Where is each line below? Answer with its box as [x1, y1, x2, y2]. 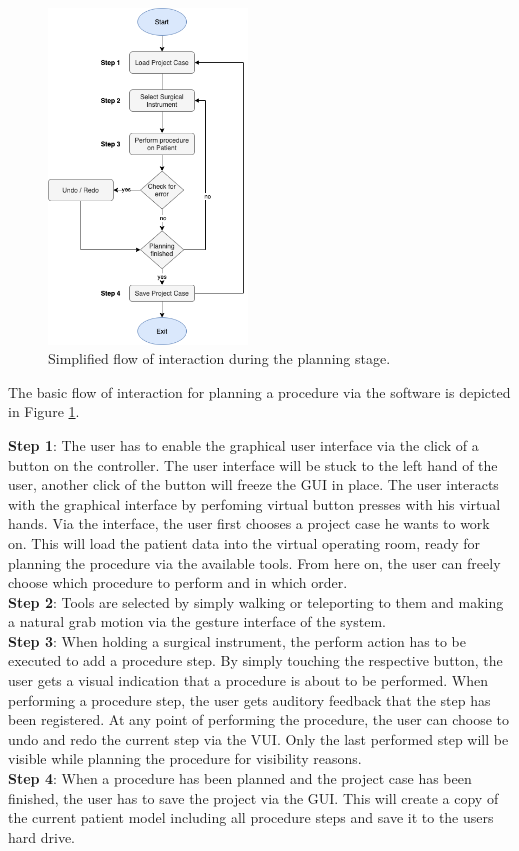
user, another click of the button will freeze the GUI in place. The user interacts [8, 474, 499, 495]
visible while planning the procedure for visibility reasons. [8, 748, 362, 769]
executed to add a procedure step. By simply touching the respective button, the [8, 650, 503, 671]
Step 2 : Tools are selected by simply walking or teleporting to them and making [8, 591, 504, 612]
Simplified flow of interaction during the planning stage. [48, 348, 391, 369]
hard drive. [8, 826, 75, 847]
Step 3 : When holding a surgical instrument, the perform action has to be [8, 630, 466, 651]
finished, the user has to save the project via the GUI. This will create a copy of [8, 787, 499, 808]
